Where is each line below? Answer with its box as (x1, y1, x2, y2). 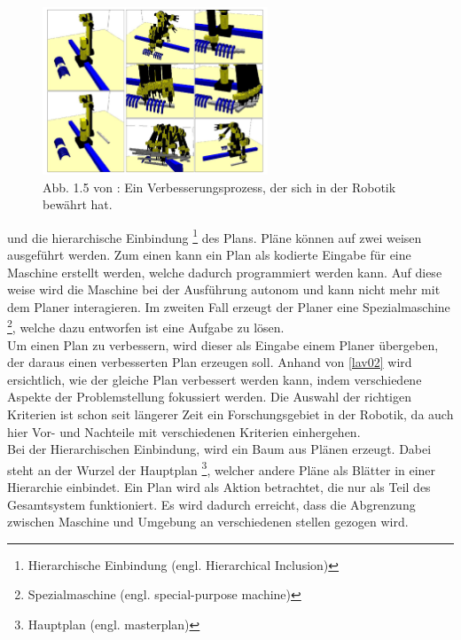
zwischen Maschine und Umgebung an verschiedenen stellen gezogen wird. (7, 512, 409, 531)
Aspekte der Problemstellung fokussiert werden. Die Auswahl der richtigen (7, 387, 412, 406)
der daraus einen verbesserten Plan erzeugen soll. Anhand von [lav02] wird (7, 353, 412, 371)
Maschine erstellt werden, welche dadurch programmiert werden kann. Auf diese (7, 262, 442, 281)
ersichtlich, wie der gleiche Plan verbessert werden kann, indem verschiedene (7, 370, 422, 388)
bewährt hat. (43, 195, 113, 214)
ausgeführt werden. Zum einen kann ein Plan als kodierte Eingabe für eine (7, 246, 411, 264)
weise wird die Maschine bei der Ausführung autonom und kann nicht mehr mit (7, 280, 441, 299)
